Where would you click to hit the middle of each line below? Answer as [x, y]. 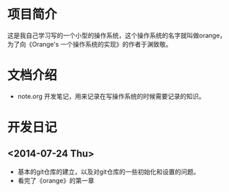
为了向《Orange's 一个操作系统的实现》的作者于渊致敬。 [90, 44]
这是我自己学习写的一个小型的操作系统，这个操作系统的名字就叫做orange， [117, 35]
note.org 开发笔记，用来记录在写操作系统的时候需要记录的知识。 [111, 96]
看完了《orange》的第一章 [56, 180]
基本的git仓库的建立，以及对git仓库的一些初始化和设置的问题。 [108, 172]
